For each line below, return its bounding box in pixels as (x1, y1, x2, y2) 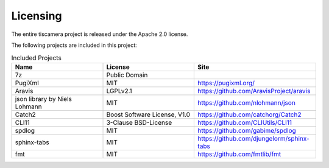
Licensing (11, 9, 62, 23)
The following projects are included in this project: (11, 41, 137, 49)
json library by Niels (15, 94, 73, 103)
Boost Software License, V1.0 (106, 110, 191, 119)
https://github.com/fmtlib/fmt (197, 150, 281, 158)
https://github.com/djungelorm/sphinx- (197, 134, 310, 142)
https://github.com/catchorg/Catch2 (197, 110, 302, 119)
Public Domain (106, 71, 148, 79)
